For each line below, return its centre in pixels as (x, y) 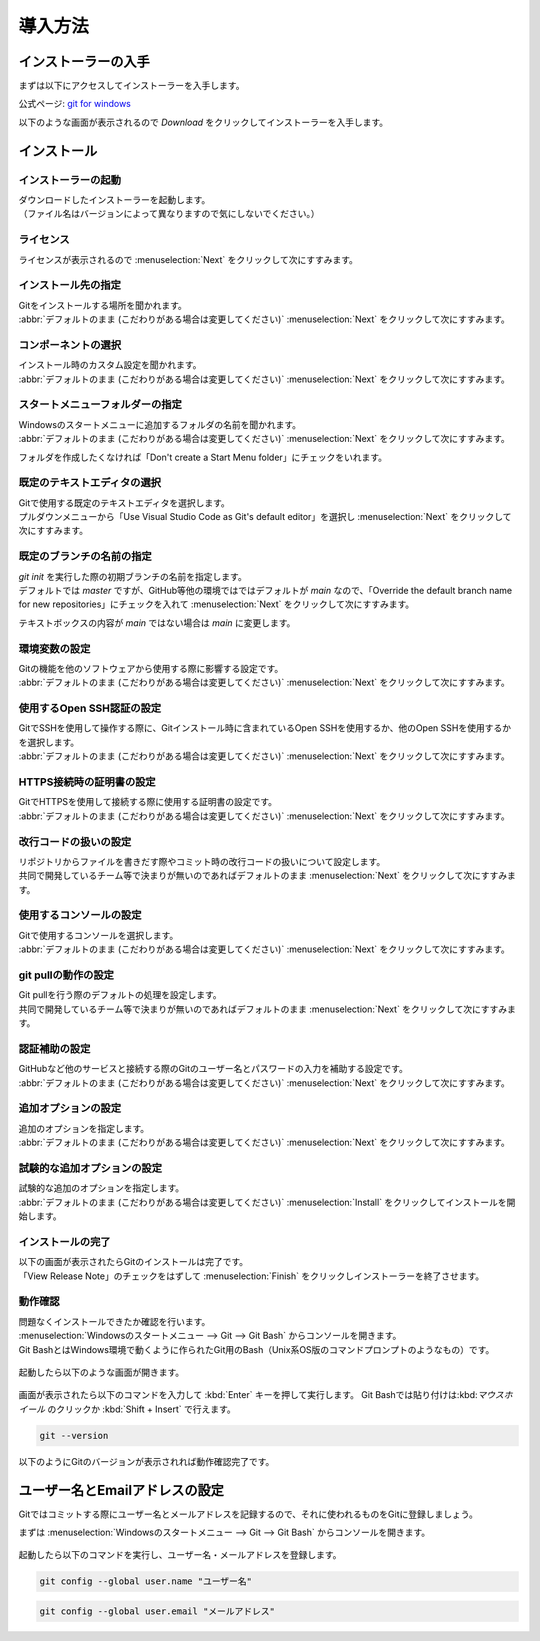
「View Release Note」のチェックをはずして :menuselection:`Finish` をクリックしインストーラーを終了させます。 (251, 1276)
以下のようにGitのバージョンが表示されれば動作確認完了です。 (146, 1461)
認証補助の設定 (54, 1048)
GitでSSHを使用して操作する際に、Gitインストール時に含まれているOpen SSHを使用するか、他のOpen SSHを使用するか (265, 728)
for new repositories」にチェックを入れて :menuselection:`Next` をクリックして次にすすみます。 (216, 604)
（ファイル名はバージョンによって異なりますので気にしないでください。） (169, 214)
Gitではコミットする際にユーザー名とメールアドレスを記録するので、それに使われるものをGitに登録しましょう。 (248, 1514)
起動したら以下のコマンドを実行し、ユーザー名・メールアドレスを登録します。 (180, 1555)
